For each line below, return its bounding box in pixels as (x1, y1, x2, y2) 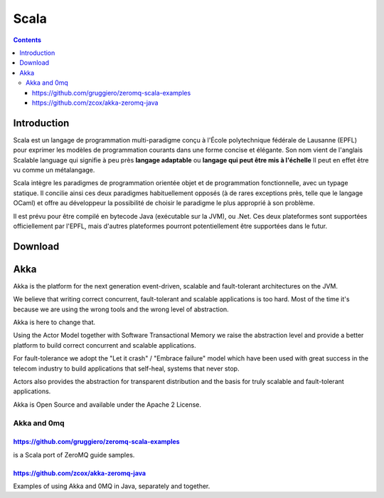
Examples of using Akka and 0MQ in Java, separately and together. (13, 482, 210, 491)
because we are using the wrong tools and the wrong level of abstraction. (13, 305, 229, 313)
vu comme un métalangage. (13, 165, 95, 174)
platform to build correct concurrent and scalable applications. (13, 341, 197, 349)
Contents (13, 36, 42, 44)
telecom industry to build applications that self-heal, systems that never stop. (13, 364, 240, 373)
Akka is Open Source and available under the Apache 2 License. (13, 400, 202, 409)
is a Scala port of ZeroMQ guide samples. (13, 450, 135, 459)
